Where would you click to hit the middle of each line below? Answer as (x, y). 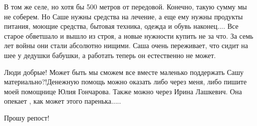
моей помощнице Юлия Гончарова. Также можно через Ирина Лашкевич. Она (123, 91)
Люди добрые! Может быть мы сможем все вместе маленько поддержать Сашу (124, 72)
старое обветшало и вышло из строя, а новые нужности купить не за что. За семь (129, 35)
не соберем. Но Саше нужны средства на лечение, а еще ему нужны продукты (124, 16)
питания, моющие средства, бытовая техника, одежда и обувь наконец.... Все (121, 26)
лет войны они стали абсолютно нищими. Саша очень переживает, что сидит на (126, 45)
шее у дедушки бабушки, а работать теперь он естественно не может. (110, 55)
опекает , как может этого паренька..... (63, 101)
